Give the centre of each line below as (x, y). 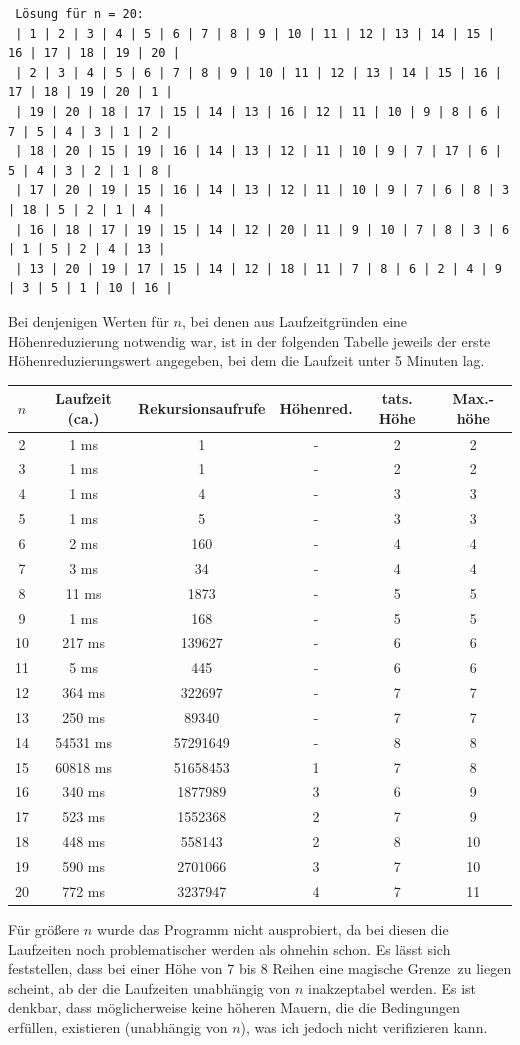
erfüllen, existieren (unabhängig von (118, 1026)
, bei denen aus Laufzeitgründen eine (294, 320)
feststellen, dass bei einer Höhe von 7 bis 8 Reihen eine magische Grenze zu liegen (260, 968)
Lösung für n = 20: (80, 14)
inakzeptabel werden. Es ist (392, 987)
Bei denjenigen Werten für (88, 320)
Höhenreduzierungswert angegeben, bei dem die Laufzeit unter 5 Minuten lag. (246, 360)
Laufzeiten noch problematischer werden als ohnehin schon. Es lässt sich (229, 948)
